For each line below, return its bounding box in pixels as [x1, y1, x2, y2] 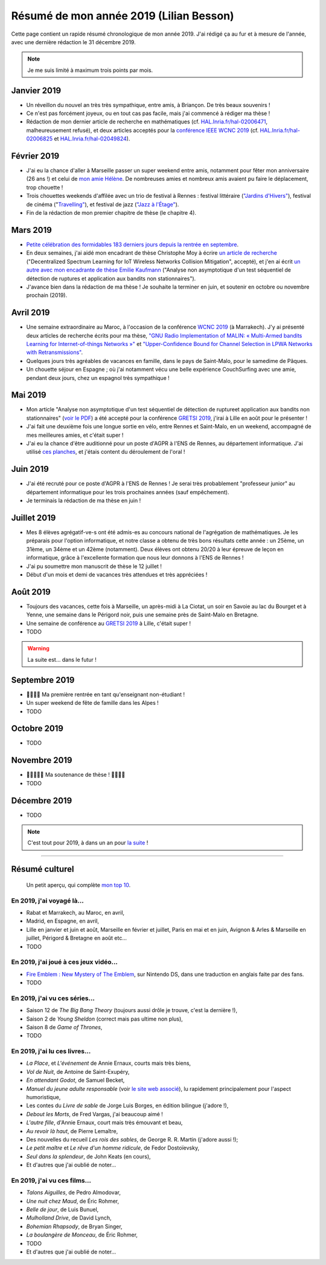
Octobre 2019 [11, 724, 63, 734]
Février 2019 [11, 151, 60, 161]
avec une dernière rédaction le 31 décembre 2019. [11, 38, 136, 45]
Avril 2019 [11, 307, 50, 318]
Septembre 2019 [11, 675, 75, 685]
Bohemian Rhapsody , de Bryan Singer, [26, 1223, 123, 1230]
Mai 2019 [11, 390, 46, 400]
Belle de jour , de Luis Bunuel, [26, 1206, 99, 1213]
